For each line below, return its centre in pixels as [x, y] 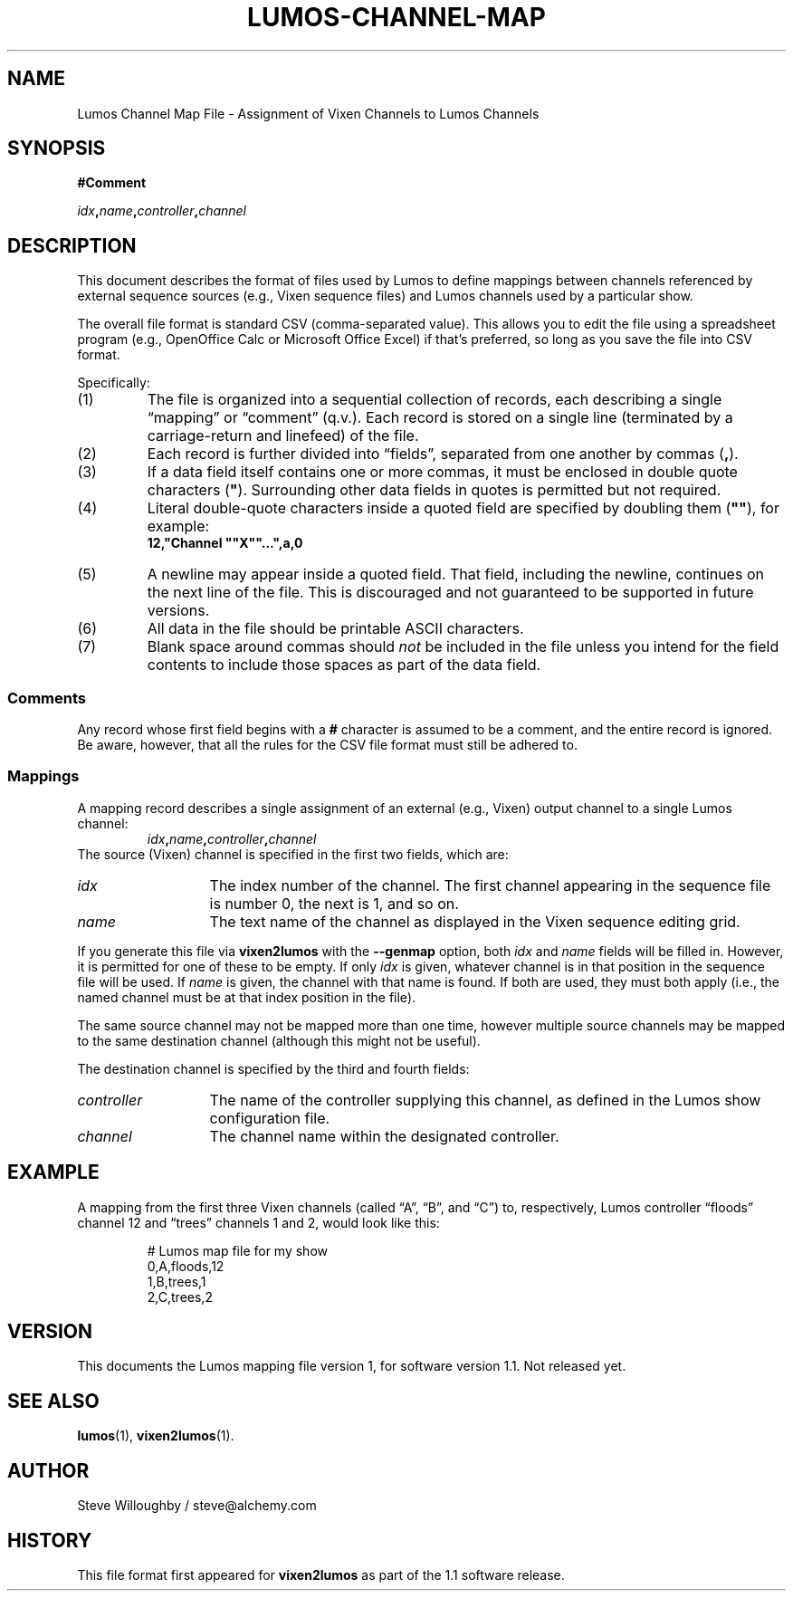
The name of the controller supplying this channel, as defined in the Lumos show [485, 1100]
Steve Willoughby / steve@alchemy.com [197, 1506]
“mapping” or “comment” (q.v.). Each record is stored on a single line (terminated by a [440, 418]
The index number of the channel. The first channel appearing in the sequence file [490, 885]
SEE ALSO [53, 1401]
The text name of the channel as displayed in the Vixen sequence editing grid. [475, 921]
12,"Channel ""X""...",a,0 [225, 543]
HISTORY [50, 1540]
